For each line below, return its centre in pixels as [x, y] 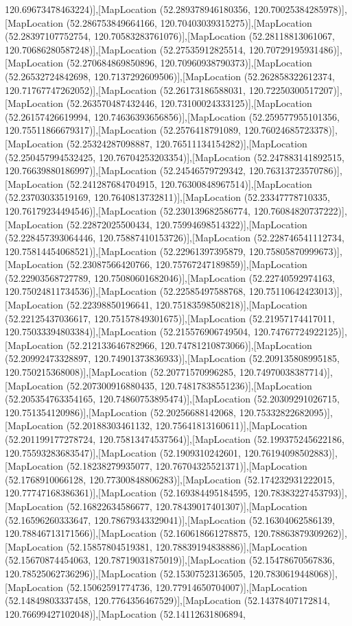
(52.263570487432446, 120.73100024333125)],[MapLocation [189, 103]
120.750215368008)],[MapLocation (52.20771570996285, [121, 372]
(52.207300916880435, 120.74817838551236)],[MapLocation [189, 385]
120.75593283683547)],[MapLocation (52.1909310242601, [123, 452]
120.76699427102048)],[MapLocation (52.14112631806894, [126, 613]
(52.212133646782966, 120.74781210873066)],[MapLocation [189, 345]
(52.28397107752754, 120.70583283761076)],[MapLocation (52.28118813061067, [170, 36]
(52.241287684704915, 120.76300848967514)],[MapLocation [189, 183]
